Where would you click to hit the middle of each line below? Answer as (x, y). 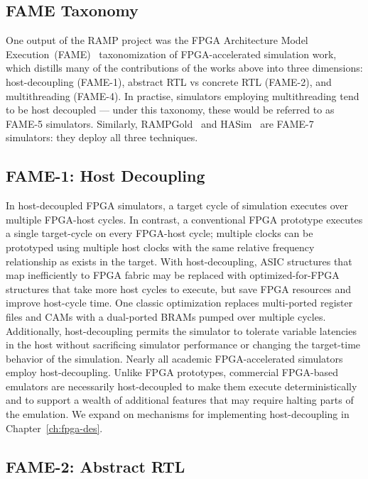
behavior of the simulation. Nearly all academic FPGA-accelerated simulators (174, 358)
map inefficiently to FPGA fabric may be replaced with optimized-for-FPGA (173, 275)
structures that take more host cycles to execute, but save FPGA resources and (179, 288)
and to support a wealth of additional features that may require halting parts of (180, 400)
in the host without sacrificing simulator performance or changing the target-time (183, 345)
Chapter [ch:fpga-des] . (54, 428)
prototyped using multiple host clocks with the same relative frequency (160, 247)
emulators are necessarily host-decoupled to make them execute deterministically (182, 386)
